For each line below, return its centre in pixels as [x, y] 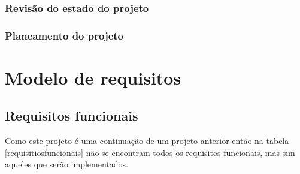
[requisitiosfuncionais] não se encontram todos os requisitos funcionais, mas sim [150, 152]
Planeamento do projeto [64, 35]
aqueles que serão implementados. [66, 164]
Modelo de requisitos [93, 77]
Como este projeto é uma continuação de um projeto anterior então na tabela [147, 141]
